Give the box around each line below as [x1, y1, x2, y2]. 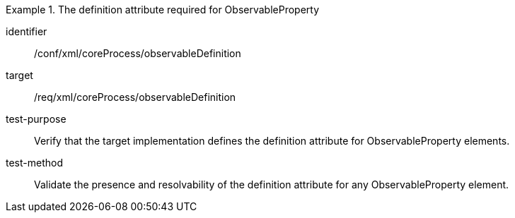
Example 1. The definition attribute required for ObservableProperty [6, 4, 320, 16]
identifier [6, 25, 47, 37]
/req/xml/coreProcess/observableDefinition [34, 91, 236, 103]
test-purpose [6, 113, 66, 125]
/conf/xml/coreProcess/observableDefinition [34, 47, 241, 59]
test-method [6, 157, 63, 169]
